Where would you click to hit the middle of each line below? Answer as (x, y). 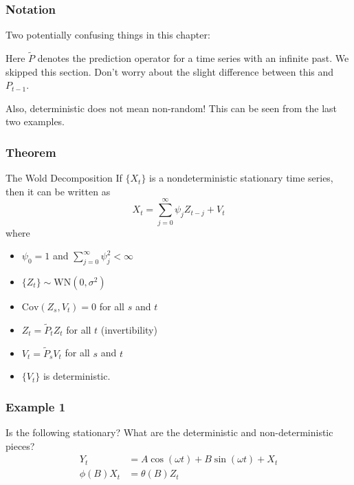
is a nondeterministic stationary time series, (241, 178)
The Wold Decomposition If (64, 178)
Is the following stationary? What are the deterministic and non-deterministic (169, 432)
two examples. (35, 121)
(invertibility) (129, 329)
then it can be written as (58, 191)
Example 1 (36, 406)
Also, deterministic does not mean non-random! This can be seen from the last (171, 108)
